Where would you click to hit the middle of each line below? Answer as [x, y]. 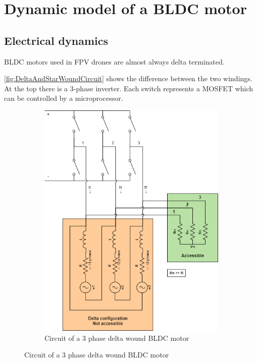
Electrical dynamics [56, 40]
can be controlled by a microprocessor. [64, 98]
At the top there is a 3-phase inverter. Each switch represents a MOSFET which [129, 88]
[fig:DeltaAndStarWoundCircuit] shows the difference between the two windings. [128, 78]
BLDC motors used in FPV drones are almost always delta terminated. [114, 61]
